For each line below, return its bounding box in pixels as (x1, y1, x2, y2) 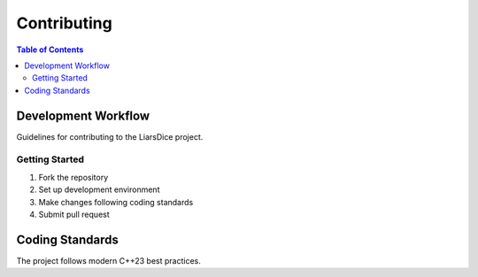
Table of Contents (16, 44, 84, 55)
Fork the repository (38, 172, 109, 182)
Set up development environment (38, 184, 160, 195)
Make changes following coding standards (38, 196, 194, 207)
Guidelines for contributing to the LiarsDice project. (16, 131, 204, 142)
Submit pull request (38, 209, 110, 219)
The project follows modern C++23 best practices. (16, 255, 201, 265)
